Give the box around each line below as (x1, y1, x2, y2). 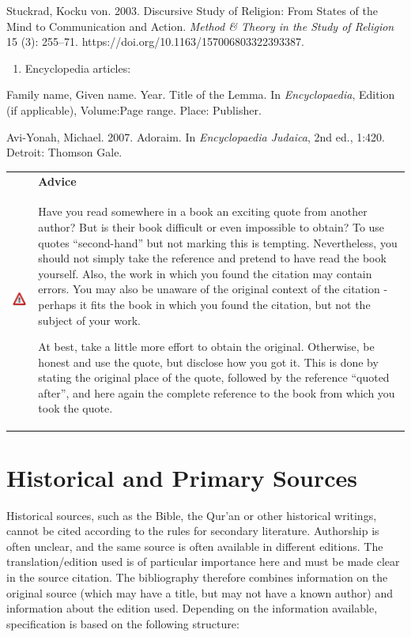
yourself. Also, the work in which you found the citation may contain (38, 265, 372, 281)
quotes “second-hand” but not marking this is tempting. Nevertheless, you (38, 234, 398, 251)
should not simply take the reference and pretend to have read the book (38, 250, 386, 266)
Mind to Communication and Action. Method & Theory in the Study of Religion (6, 17, 394, 34)
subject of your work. (38, 311, 141, 328)
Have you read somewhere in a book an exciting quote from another (38, 203, 368, 220)
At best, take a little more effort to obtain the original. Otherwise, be (38, 338, 375, 355)
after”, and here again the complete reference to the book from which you (38, 384, 395, 401)
